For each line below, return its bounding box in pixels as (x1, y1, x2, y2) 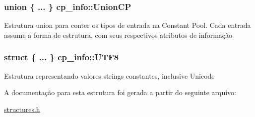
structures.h (4, 104, 40, 114)
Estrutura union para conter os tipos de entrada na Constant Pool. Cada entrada (4, 20, 251, 30)
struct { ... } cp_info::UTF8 (4, 51, 119, 63)
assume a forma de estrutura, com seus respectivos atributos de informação (4, 29, 233, 40)
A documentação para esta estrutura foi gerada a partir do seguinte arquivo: (4, 87, 236, 98)
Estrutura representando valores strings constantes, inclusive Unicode (4, 70, 215, 81)
